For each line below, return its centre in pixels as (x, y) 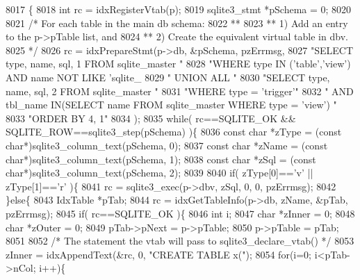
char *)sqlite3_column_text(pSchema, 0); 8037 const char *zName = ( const (167, 145)
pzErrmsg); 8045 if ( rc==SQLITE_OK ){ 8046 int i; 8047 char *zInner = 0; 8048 (180, 213)
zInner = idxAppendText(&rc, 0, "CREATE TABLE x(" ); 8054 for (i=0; (159, 254)
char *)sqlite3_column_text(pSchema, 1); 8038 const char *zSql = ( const (161, 159)
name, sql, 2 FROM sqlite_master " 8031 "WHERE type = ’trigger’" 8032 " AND (180, 91)
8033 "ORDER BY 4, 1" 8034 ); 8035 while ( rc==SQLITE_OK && (151, 118)
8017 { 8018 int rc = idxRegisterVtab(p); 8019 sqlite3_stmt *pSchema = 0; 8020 (179, 9)
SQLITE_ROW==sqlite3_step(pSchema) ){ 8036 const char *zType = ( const (174, 132)
